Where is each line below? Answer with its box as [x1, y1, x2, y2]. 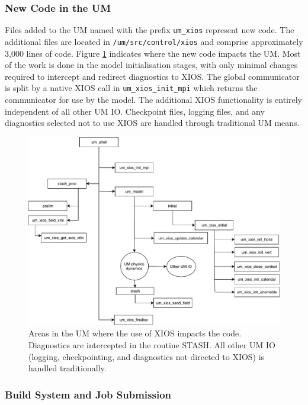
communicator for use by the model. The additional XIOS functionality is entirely [5, 93, 302, 105]
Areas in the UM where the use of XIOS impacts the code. [28, 327, 242, 339]
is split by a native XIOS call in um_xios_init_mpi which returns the [5, 82, 258, 94]
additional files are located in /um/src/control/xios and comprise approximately [5, 35, 303, 47]
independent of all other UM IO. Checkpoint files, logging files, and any [5, 105, 265, 117]
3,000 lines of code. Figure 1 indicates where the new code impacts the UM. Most [5, 47, 301, 59]
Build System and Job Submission [5, 387, 172, 401]
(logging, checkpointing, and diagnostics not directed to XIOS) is [28, 350, 265, 362]
